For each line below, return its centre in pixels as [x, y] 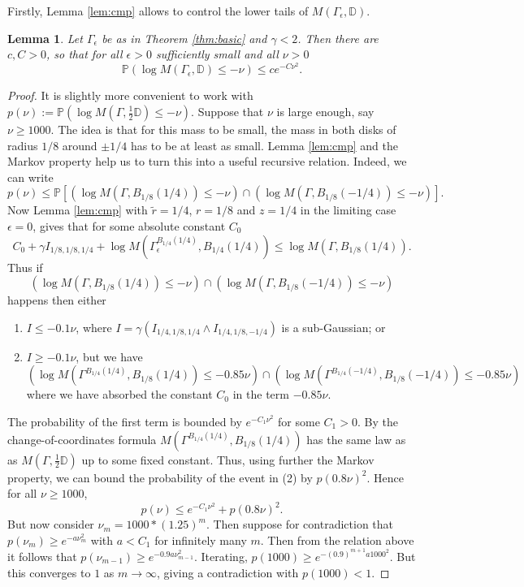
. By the [377, 421]
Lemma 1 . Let [45, 38]
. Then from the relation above [337, 540]
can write [30, 177]
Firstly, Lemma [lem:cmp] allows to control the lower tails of [158, 11]
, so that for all [84, 54]
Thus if [25, 267]
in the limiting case [348, 210]
